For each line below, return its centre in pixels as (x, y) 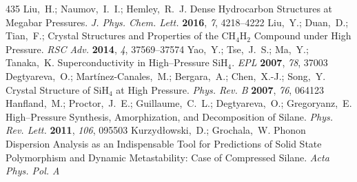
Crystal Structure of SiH (57, 89)
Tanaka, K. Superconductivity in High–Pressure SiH (117, 62)
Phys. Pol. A (33, 171)
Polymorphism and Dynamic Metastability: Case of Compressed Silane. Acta (167, 157)
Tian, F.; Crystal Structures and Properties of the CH (121, 36)
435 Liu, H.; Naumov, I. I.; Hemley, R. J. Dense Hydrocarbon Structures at (169, 8)
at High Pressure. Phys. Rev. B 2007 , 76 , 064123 (220, 89)
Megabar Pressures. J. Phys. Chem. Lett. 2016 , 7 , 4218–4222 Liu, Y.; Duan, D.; (177, 22)
